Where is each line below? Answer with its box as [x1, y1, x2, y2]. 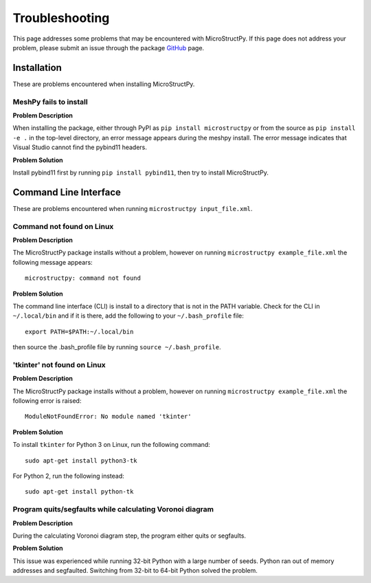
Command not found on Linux [12, 221, 114, 231]
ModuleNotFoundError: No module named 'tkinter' [25, 412, 192, 421]
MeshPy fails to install [12, 97, 89, 107]
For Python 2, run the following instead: [12, 472, 125, 480]
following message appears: [12, 258, 93, 266]
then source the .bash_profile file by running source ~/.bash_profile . [12, 343, 221, 351]
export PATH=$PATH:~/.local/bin [25, 327, 134, 335]
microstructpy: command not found [25, 274, 141, 282]
